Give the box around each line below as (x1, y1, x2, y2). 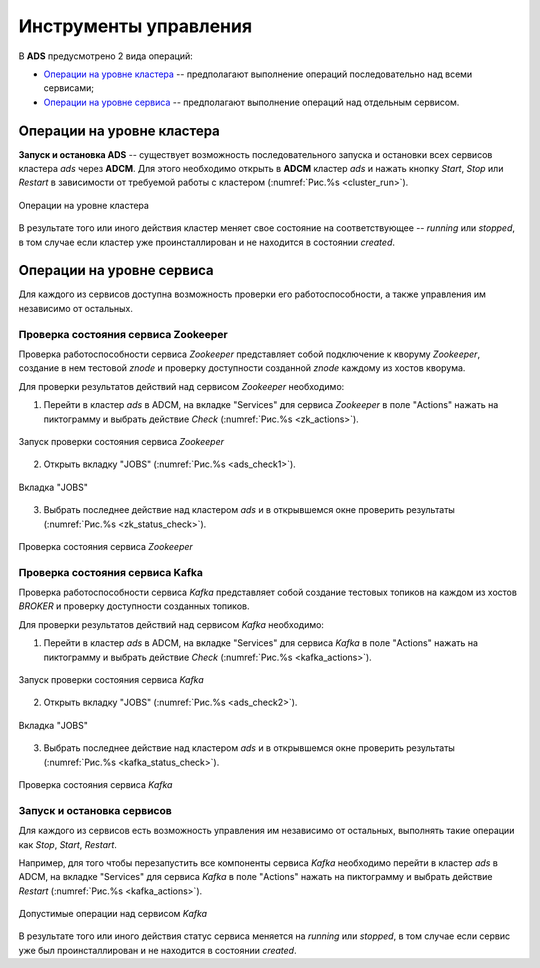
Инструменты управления (18, 15, 253, 37)
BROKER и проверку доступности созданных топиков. (18, 600, 250, 612)
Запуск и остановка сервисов (18, 803, 172, 817)
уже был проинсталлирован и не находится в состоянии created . (18, 944, 297, 956)
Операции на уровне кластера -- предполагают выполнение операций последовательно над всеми (43, 68, 473, 80)
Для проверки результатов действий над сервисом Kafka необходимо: (18, 618, 325, 630)
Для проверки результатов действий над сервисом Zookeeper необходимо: (18, 380, 345, 392)
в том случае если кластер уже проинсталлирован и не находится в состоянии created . (18, 236, 395, 248)
